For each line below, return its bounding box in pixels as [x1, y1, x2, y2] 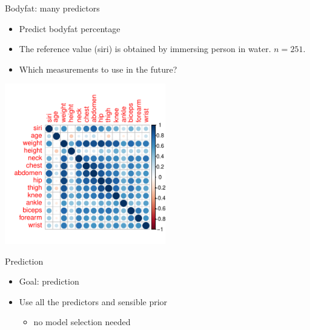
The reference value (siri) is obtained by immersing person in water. [19, 42, 271, 55]
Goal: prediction [19, 275, 79, 288]
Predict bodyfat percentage [19, 22, 120, 35]
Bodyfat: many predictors [5, 2, 100, 14]
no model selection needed [33, 315, 131, 328]
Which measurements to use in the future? [19, 62, 177, 75]
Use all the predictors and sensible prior [19, 295, 168, 308]
